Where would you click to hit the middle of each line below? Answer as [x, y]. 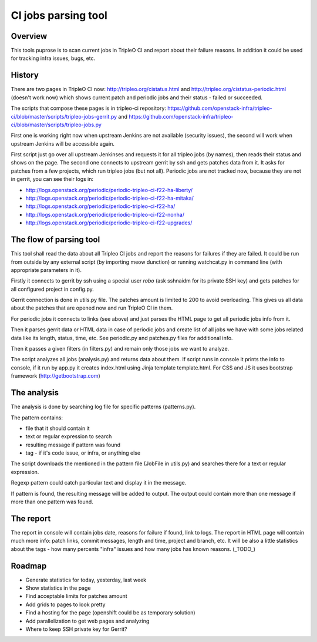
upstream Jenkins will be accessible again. [63, 143]
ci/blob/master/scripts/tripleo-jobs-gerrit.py [64, 116]
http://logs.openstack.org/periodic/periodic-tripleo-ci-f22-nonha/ [105, 214]
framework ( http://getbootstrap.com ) [56, 376]
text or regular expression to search [69, 436]
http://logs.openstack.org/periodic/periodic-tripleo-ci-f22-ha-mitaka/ [109, 198]
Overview [29, 36]
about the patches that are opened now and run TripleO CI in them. [92, 308]
